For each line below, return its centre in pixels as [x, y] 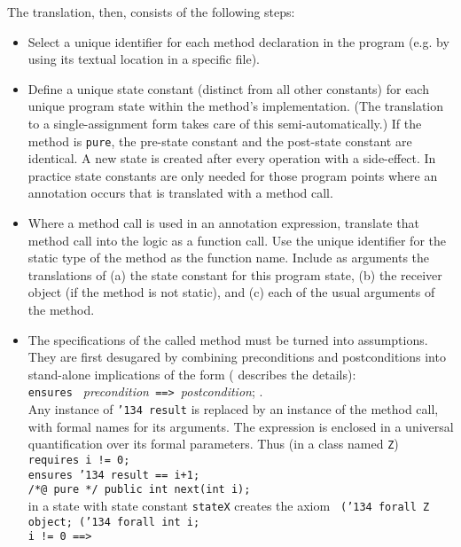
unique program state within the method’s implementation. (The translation [236, 106]
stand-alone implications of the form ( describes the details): [192, 374]
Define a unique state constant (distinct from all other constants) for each [228, 88]
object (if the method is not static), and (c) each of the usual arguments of [231, 292]
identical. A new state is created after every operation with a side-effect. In [232, 158]
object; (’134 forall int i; [114, 522]
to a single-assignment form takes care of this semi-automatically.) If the [225, 123]
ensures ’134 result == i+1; [114, 475]
